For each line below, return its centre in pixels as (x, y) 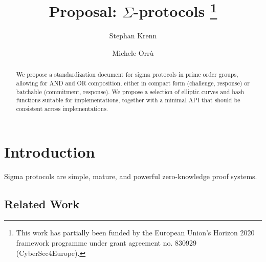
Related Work (42, 203)
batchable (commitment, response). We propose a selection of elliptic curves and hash (130, 91)
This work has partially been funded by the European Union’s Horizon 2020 (135, 233)
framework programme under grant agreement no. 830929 (106, 243)
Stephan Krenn (133, 36)
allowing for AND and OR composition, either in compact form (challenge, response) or (133, 83)
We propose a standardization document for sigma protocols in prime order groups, (127, 74)
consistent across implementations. (62, 109)
